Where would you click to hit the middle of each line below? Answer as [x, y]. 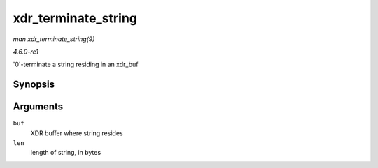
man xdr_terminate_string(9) [54, 39]
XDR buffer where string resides [77, 133]
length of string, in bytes [66, 153]
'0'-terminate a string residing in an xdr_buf [76, 64]
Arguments [38, 107]
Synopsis [34, 85]
